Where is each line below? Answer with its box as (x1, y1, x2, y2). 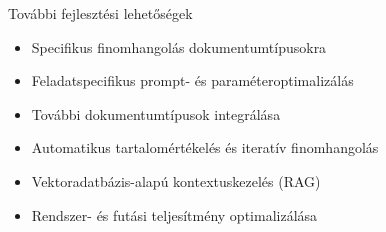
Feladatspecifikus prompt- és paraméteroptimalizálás (31, 70, 354, 91)
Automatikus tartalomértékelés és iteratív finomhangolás (31, 137, 379, 158)
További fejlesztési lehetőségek (8, 3, 193, 23)
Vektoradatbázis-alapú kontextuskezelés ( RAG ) (31, 170, 321, 191)
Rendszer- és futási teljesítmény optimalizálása (31, 204, 318, 225)
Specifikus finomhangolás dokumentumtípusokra (31, 36, 327, 57)
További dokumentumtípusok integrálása (31, 103, 281, 124)
